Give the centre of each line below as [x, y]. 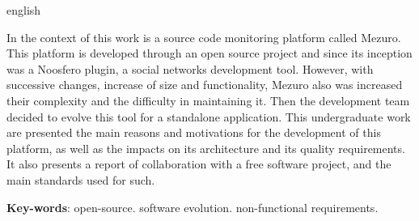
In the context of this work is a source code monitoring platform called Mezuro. [204, 37]
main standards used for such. [81, 179]
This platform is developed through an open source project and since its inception [209, 53]
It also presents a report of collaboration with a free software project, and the [199, 164]
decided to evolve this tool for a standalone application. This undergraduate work [209, 116]
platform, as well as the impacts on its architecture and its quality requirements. [206, 148]
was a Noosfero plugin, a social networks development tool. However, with [190, 68]
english [24, 10]
